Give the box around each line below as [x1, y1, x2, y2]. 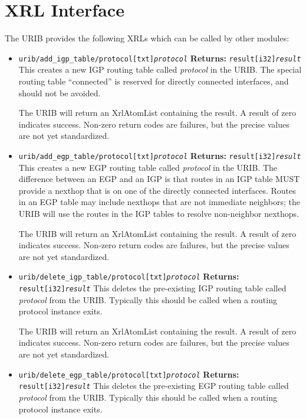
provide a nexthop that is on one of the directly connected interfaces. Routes [18, 184, 296, 196]
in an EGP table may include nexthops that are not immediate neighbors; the [18, 196, 300, 208]
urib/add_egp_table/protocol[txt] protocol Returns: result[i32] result [18, 149, 301, 161]
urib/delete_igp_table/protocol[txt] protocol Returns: [18, 270, 239, 282]
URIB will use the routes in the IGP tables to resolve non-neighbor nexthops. [18, 207, 300, 219]
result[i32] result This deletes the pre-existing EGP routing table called [18, 379, 289, 392]
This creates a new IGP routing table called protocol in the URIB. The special [18, 63, 302, 76]
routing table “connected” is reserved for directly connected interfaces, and [18, 74, 289, 87]
